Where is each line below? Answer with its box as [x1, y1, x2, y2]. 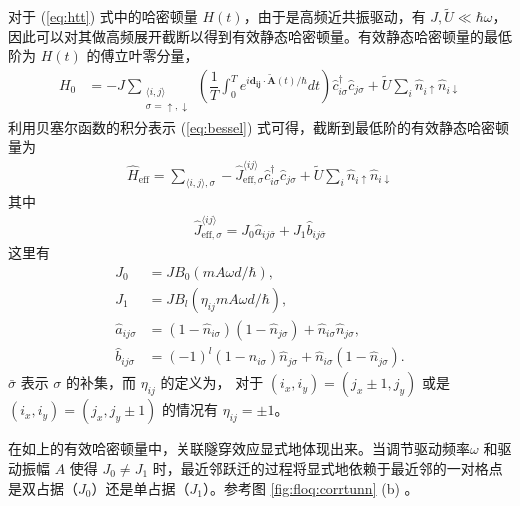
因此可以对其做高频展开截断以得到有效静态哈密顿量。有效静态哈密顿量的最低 [8, 25, 512, 46]
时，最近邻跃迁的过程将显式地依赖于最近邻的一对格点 [152, 458, 503, 478]
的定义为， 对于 [160, 372, 264, 393]
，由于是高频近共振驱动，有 [243, 6, 426, 27]
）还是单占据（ [91, 477, 190, 498]
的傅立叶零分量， [86, 45, 199, 66]
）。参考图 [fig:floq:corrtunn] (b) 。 [202, 477, 419, 498]
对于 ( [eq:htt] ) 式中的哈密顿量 [8, 6, 198, 27]
